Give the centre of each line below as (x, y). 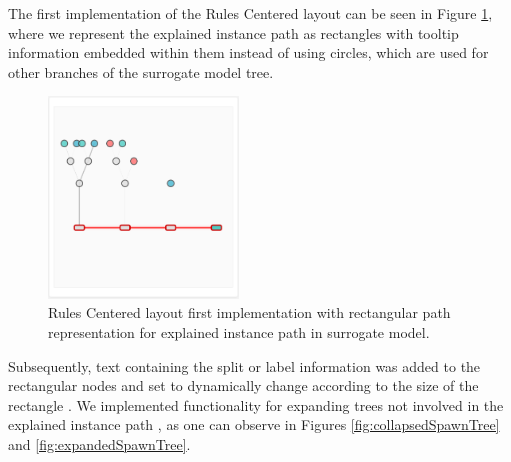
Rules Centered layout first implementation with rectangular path (249, 312)
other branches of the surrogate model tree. (141, 71)
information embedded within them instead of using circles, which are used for (248, 52)
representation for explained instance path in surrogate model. (239, 331)
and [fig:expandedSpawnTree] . (99, 443)
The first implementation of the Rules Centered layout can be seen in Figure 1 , (250, 13)
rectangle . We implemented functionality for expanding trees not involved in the (256, 404)
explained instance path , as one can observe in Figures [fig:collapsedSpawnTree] (254, 424)
